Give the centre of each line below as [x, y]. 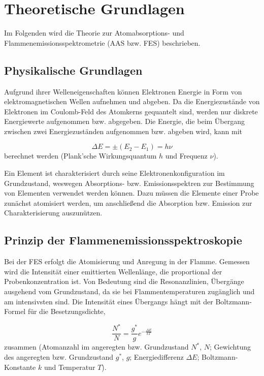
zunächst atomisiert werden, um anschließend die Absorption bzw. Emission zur [128, 202]
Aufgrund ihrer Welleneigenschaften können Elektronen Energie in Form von [123, 91]
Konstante [20, 367]
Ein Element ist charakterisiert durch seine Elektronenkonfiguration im [114, 173]
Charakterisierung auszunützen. [53, 213]
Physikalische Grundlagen [73, 70]
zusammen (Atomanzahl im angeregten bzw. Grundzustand [96, 347]
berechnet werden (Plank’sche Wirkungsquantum [80, 156]
